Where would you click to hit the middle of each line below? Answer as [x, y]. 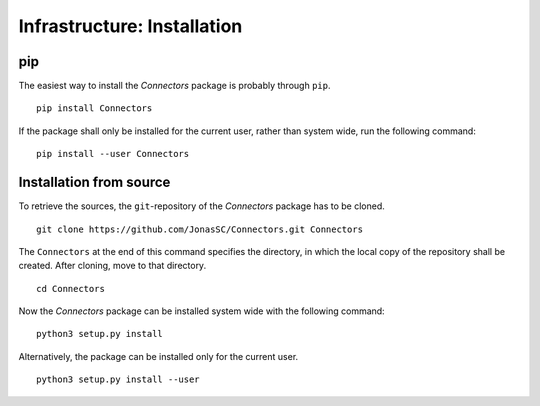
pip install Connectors [94, 108]
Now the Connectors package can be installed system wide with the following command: [201, 311]
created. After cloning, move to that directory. [112, 266]
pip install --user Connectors [113, 154]
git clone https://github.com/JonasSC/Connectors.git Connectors [200, 229]
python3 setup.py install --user [118, 379]
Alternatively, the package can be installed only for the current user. [158, 356]
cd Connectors [70, 288]
